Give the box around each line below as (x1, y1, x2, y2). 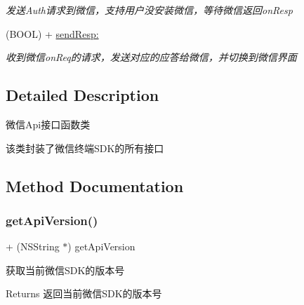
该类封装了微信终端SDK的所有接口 (6, 140, 164, 155)
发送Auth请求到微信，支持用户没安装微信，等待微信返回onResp (6, 3, 293, 17)
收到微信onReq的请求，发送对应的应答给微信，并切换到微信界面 (6, 50, 297, 65)
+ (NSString (6, 239, 60, 254)
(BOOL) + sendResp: (6, 26, 99, 41)
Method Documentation (6, 175, 184, 196)
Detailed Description (6, 84, 159, 106)
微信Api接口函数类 (6, 116, 91, 131)
